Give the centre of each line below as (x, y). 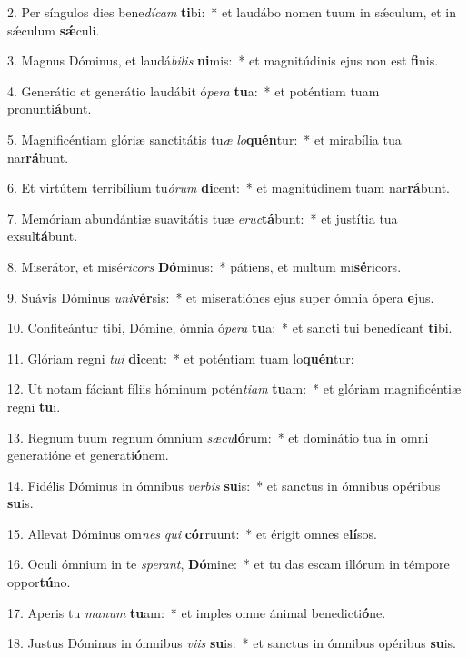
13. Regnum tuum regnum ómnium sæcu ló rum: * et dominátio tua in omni (218, 437)
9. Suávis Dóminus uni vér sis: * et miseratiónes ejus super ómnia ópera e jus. (221, 297)
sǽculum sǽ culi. (54, 30)
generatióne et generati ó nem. (88, 455)
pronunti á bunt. (50, 109)
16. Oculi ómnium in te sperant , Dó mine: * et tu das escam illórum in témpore (229, 564)
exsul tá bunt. (43, 236)
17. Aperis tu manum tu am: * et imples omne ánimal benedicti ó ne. (197, 612)
